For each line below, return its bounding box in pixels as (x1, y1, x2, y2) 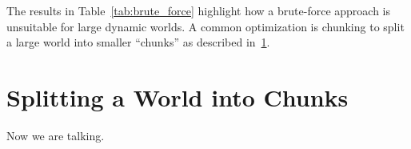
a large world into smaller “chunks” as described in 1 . (6, 34, 270, 50)
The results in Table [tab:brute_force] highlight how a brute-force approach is (6, 2, 391, 18)
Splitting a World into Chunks (6, 80, 349, 113)
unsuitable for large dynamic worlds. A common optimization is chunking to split (6, 18, 405, 34)
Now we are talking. (6, 127, 105, 143)
